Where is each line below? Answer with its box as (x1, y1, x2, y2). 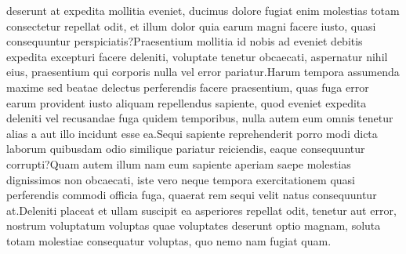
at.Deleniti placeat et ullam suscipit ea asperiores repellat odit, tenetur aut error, (6, 201, 397, 218)
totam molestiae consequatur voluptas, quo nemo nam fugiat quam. (6, 232, 332, 249)
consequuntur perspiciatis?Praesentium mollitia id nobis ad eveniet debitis (6, 33, 363, 49)
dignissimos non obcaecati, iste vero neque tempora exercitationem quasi (6, 171, 355, 187)
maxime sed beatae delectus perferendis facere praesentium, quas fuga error (6, 78, 369, 95)
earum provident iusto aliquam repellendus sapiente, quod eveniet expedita (6, 94, 367, 111)
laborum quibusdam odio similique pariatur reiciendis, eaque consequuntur (6, 140, 365, 157)
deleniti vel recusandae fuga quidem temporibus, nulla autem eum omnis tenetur (6, 110, 393, 126)
